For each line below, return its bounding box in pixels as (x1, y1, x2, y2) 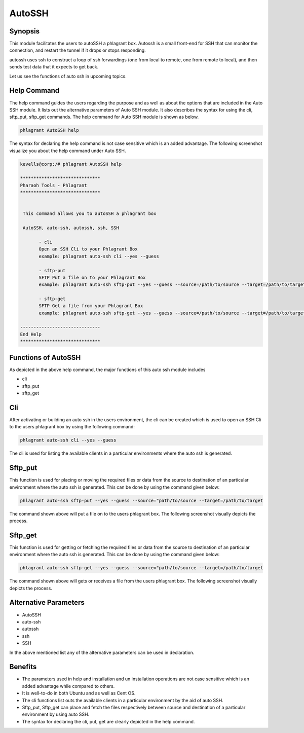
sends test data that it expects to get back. (9, 64, 99, 70)
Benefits (9, 663, 37, 671)
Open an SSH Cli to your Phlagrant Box (39, 246, 138, 252)
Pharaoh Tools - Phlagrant (20, 182, 87, 188)
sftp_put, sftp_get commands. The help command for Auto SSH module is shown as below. (9, 114, 199, 120)
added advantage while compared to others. (22, 683, 115, 689)
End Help (20, 332, 42, 337)
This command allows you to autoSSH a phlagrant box (23, 211, 157, 216)
